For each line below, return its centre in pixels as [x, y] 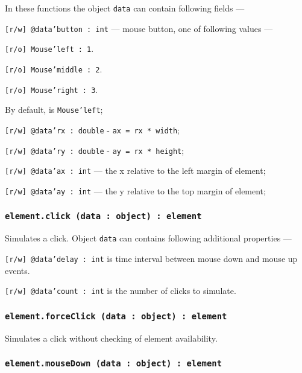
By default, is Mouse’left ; [54, 110]
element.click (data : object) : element [103, 216]
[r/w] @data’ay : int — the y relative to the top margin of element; [135, 190]
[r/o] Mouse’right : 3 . [52, 89]
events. [17, 270]
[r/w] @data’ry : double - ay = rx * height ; [95, 150]
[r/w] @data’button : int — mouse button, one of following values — [139, 28]
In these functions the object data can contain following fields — [125, 8]
